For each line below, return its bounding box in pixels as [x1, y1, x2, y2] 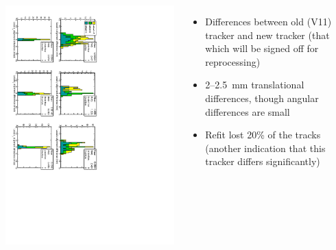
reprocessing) [205, 54, 261, 68]
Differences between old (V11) [205, 14, 332, 28]
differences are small [205, 104, 290, 118]
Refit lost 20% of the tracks [205, 127, 321, 142]
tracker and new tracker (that [205, 27, 330, 42]
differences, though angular [205, 90, 319, 105]
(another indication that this [205, 140, 326, 155]
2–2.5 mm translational [205, 77, 304, 92]
